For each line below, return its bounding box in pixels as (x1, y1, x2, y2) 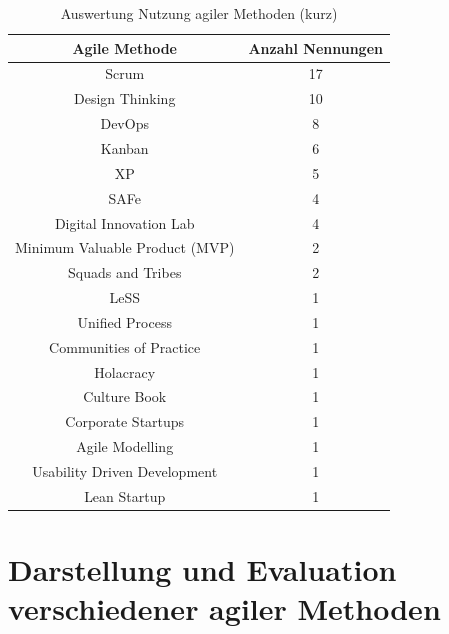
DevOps (100, 113, 149, 134)
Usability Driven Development (32, 460, 218, 481)
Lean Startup (84, 485, 166, 506)
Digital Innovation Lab (54, 212, 195, 233)
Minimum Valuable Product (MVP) (15, 237, 235, 258)
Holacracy (94, 361, 156, 382)
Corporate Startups (65, 411, 185, 432)
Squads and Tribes (68, 262, 182, 283)
